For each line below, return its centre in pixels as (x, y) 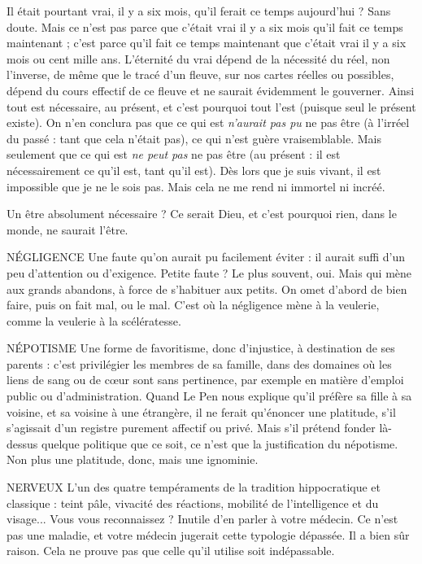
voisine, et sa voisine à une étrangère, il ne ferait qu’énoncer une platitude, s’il (201, 411)
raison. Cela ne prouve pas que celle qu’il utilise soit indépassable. (171, 551)
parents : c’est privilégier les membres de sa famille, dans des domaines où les (199, 363)
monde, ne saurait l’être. (67, 229)
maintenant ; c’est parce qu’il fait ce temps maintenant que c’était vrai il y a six (207, 43)
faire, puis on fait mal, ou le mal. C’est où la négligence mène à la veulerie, (193, 305)
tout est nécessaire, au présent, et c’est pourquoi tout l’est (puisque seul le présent (211, 106)
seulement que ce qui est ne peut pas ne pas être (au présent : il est (174, 154)
